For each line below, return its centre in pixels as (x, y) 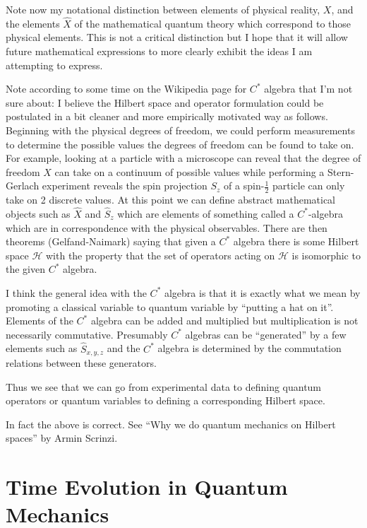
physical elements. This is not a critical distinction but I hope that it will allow (177, 37)
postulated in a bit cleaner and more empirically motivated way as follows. (167, 116)
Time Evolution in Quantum (147, 487)
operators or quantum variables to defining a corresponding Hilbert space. (166, 400)
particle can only (308, 186)
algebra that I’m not (308, 89)
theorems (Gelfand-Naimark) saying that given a (111, 241)
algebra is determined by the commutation (249, 348)
